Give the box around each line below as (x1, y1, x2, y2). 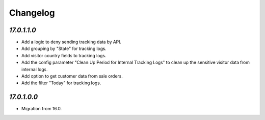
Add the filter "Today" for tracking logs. (21, 80, 101, 86)
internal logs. (21, 66, 48, 72)
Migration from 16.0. (21, 106, 62, 112)
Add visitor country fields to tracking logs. (21, 52, 106, 58)
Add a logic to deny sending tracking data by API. (21, 39, 122, 45)
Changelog (9, 7, 55, 18)
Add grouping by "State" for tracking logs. (21, 46, 106, 51)
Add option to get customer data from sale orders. (21, 73, 123, 79)
